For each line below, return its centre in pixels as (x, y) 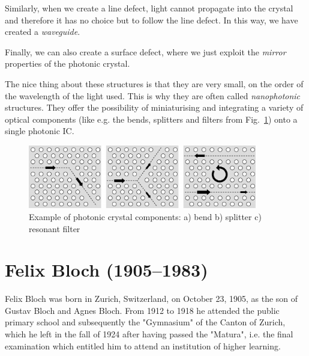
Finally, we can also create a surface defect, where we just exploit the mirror (145, 51)
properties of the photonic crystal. (67, 63)
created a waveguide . (43, 32)
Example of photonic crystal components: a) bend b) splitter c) (145, 216)
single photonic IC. (40, 131)
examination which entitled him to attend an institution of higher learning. (143, 345)
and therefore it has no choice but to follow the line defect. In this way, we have (151, 20)
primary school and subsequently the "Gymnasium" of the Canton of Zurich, (145, 322)
